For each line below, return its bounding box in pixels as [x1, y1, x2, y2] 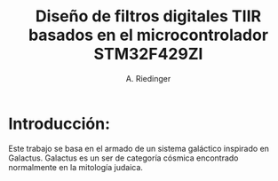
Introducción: [8, 114, 111, 134]
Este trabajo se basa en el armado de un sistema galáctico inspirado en [8, 143, 270, 153]
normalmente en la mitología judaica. [8, 161, 144, 172]
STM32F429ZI [93, 44, 203, 64]
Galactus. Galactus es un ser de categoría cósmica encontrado [8, 153, 239, 163]
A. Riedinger [125, 73, 171, 83]
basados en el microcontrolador [28, 25, 268, 45]
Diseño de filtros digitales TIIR [35, 6, 262, 27]
